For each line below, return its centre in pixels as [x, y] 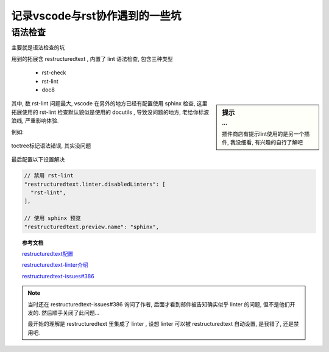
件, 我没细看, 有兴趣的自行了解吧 [262, 143]
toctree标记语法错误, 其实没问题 [51, 146]
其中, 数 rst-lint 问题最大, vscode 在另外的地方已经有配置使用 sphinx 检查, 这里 [109, 104]
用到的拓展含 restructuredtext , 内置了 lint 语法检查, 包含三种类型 [92, 58]
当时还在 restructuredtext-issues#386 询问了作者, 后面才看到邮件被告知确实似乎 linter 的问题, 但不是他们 [159, 304]
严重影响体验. [42, 121]
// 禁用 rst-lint [49, 176]
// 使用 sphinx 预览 [53, 218]
